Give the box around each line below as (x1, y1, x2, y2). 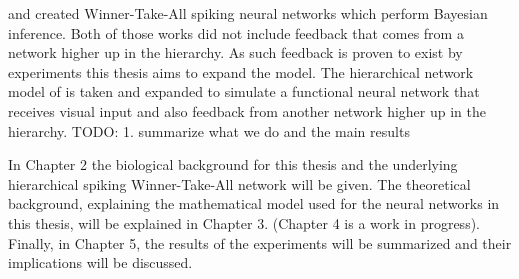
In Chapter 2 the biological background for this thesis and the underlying (8, 154, 458, 175)
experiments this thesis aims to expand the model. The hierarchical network (8, 61, 474, 82)
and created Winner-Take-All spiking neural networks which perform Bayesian (8, 3, 488, 23)
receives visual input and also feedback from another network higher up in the (8, 100, 487, 121)
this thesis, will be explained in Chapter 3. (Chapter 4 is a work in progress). (8, 212, 480, 233)
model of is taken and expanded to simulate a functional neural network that (8, 81, 480, 102)
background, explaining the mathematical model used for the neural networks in (8, 193, 500, 214)
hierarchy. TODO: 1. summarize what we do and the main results (8, 120, 410, 141)
